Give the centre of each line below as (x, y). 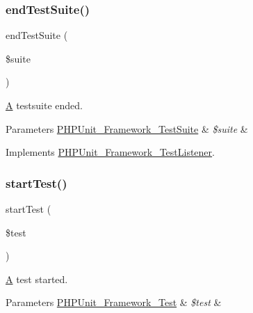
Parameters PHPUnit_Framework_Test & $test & (114, 302)
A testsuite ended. (44, 105)
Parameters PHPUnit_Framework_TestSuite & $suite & (127, 128)
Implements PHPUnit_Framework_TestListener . (110, 152)
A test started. (37, 279)
